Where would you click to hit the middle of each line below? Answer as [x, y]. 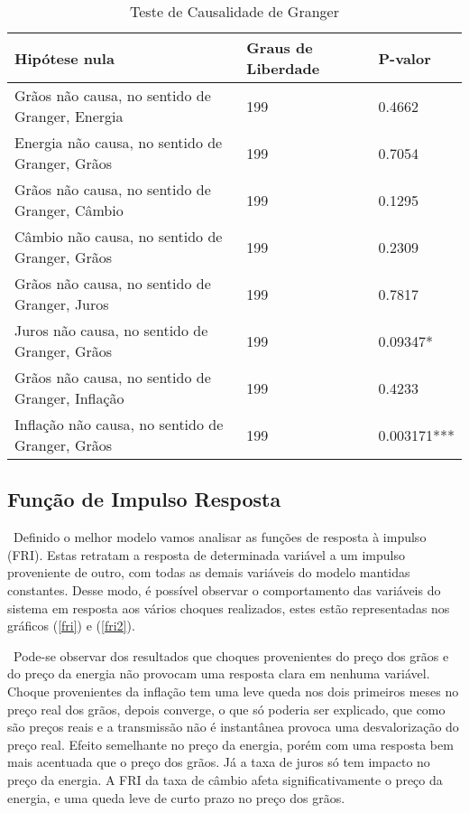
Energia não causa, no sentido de [119, 142]
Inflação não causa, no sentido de [119, 424]
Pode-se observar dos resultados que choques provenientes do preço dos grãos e [231, 655]
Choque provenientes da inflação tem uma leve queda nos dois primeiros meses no [233, 691]
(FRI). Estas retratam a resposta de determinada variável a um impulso [206, 554]
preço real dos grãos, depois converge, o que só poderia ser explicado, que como [226, 709]
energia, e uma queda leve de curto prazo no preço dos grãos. [176, 797]
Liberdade [283, 68]
